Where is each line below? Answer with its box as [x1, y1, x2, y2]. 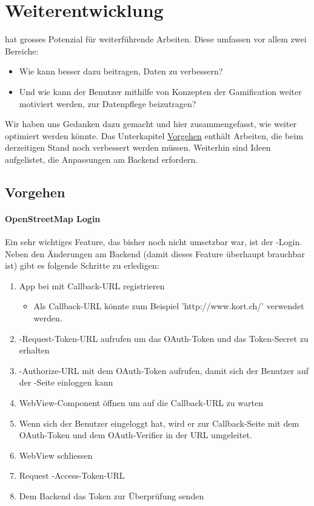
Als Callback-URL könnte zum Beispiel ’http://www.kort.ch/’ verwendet [33, 300, 304, 312]
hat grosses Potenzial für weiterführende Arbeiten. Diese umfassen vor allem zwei [5, 33, 307, 45]
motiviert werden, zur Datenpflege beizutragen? [19, 97, 196, 110]
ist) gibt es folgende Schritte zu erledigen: [5, 259, 159, 272]
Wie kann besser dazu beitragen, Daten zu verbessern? [19, 65, 223, 77]
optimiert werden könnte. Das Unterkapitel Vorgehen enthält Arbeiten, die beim [5, 129, 304, 142]
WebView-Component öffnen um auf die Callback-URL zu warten [19, 396, 263, 409]
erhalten [19, 344, 50, 356]
